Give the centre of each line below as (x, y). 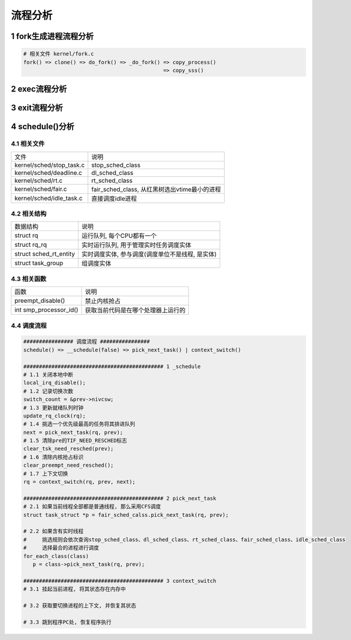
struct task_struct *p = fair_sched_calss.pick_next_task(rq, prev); (126, 515)
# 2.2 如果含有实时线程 (53, 531)
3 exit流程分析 (37, 108)
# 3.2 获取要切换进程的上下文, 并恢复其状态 (80, 605)
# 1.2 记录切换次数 (48, 391)
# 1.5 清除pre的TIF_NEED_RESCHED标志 (75, 441)
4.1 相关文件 (28, 144)
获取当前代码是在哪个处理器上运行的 (135, 311)
